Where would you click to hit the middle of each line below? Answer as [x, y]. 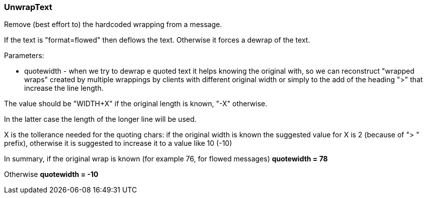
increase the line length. [64, 88]
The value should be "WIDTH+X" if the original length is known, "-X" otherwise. [136, 104]
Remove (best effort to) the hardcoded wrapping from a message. [113, 25]
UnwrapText [28, 7]
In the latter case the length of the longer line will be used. [100, 119]
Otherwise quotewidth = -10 [51, 174]
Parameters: [24, 56]
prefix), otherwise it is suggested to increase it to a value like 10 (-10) [118, 143]
